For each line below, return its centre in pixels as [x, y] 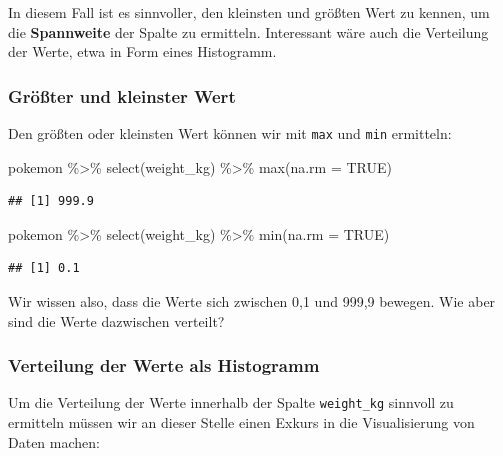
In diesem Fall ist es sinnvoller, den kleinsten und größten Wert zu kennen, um [249, 12]
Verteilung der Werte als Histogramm [164, 365]
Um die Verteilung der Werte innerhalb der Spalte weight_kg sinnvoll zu [231, 402]
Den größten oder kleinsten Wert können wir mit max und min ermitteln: [230, 133]
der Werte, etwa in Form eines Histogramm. [142, 51]
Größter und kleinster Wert [122, 95]
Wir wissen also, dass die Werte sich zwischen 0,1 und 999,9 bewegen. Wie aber [252, 301]
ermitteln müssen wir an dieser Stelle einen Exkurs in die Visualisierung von [241, 422]
